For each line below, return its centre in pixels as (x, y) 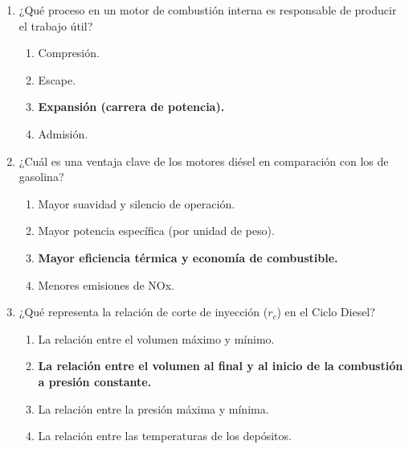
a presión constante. (95, 381)
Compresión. (69, 53)
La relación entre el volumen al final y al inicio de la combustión (221, 366)
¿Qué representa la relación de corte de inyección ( (143, 312)
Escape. (57, 79)
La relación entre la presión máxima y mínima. (153, 408)
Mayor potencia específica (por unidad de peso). (156, 231)
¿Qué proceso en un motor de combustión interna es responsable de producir (208, 10)
